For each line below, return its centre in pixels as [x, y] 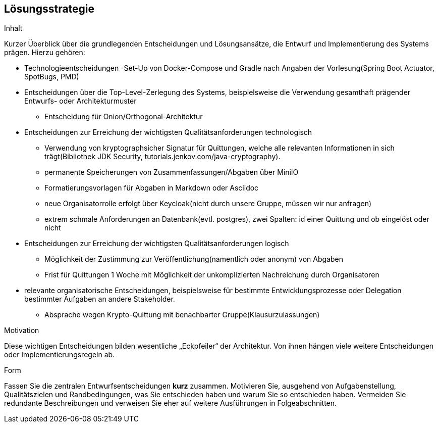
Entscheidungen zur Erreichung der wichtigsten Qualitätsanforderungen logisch [157, 244]
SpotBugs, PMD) [52, 77]
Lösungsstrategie [49, 9]
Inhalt [13, 28]
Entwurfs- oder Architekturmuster [80, 101]
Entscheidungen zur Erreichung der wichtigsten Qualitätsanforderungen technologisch [168, 132]
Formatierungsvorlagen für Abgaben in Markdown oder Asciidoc [152, 188]
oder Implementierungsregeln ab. [60, 355]
